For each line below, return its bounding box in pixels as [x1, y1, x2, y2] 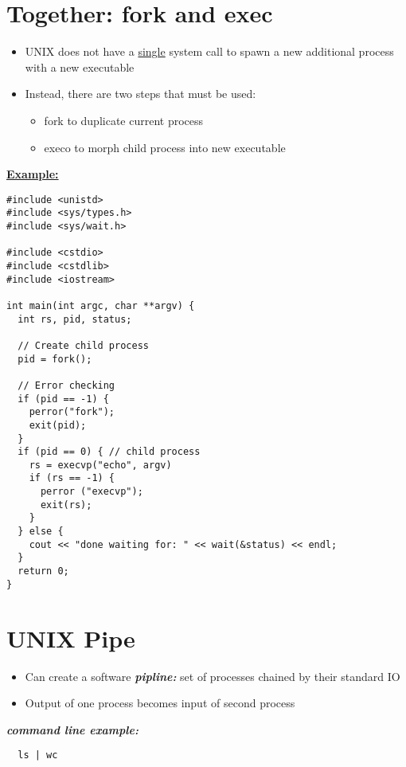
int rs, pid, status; [18, 313, 132, 325]
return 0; [18, 565, 69, 577]
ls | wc [18, 749, 58, 761]
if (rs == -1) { [29, 472, 115, 484]
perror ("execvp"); [40, 486, 143, 498]
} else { [18, 526, 64, 538]
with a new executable [25, 58, 135, 75]
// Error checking [18, 379, 115, 391]
